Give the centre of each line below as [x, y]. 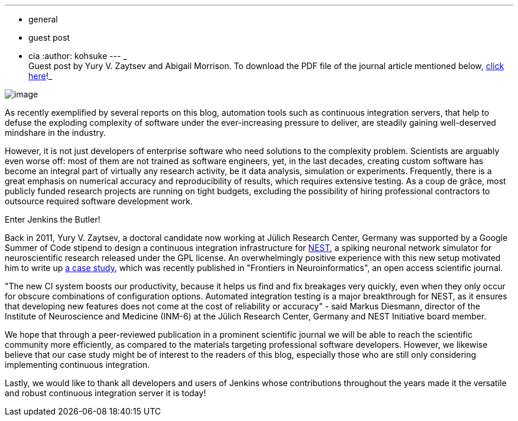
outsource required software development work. [99, 201]
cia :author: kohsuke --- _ [78, 56]
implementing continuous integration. [77, 365]
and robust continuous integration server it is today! [106, 393]
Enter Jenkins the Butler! [53, 219]
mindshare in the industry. [55, 133]
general [43, 19]
